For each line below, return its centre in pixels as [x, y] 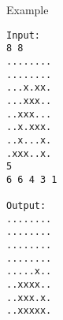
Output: [26, 206]
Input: [23, 35]
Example [28, 9]
